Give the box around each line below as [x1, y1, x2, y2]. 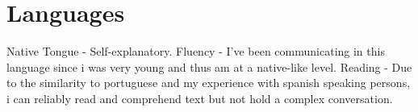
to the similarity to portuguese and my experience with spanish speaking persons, [6, 74, 411, 91]
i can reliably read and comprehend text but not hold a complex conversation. [6, 89, 393, 106]
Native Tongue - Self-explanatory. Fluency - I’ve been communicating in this [6, 43, 385, 60]
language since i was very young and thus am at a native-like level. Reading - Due [6, 58, 412, 75]
